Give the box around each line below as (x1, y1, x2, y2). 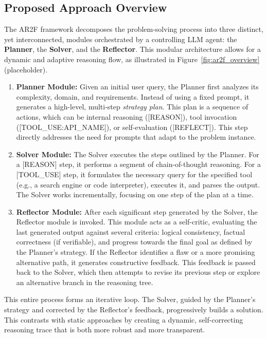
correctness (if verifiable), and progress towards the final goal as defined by (16, 236, 253, 247)
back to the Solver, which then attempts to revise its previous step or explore (16, 267, 260, 277)
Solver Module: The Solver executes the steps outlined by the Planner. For (16, 148, 259, 159)
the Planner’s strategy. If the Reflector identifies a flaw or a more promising (16, 247, 255, 257)
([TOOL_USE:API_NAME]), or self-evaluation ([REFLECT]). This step (16, 121, 248, 132)
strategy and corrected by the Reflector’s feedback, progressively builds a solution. (4, 304, 263, 315)
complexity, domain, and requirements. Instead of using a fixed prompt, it (16, 91, 250, 102)
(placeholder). (4, 64, 48, 74)
